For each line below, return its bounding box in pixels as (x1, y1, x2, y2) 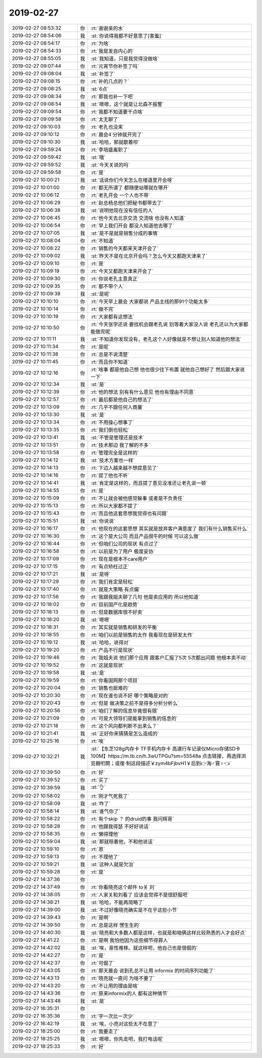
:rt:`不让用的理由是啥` (90, 982, 139, 989)
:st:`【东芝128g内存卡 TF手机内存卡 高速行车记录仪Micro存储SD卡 (90, 745, 241, 752)
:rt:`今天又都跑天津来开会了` (90, 268, 154, 274)
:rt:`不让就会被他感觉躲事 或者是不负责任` (90, 495, 184, 501)
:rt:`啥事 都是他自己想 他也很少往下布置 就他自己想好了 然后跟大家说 (90, 366, 245, 373)
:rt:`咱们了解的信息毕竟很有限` (90, 707, 159, 714)
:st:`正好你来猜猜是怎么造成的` (90, 730, 160, 737)
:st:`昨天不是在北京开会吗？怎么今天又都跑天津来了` (90, 253, 208, 259)
